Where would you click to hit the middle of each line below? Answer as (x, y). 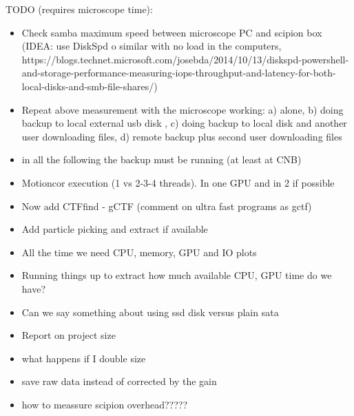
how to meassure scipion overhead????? (105, 404)
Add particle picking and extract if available (115, 229)
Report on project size (69, 335)
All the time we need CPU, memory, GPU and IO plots (139, 252)
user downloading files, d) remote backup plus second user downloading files (182, 136)
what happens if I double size (84, 358)
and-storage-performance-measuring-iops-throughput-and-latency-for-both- (179, 73)
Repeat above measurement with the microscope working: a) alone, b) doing (183, 109)
